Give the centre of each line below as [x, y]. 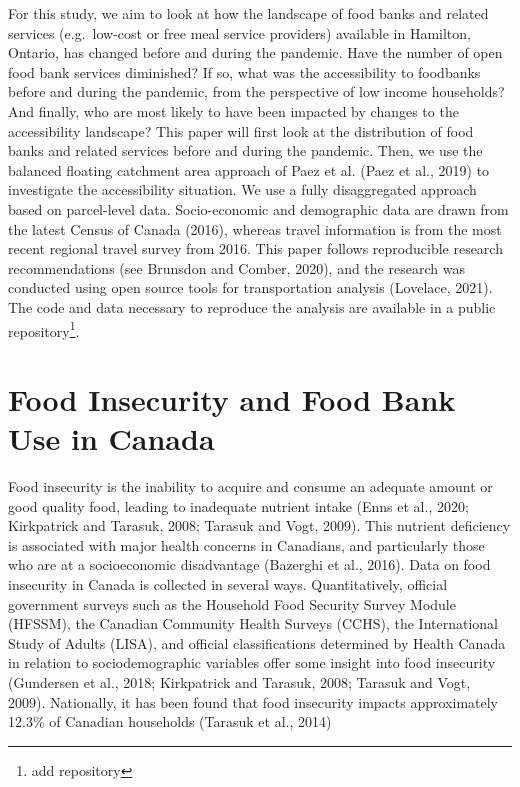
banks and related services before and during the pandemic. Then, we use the [245, 150]
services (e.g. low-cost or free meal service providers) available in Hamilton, [239, 32]
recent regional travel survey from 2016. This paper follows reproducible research [255, 248]
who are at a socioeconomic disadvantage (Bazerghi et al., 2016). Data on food [249, 564]
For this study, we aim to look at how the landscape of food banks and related [248, 13]
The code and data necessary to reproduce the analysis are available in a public [252, 306]
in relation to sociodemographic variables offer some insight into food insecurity [252, 662]
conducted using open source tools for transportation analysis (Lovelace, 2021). [250, 287]
